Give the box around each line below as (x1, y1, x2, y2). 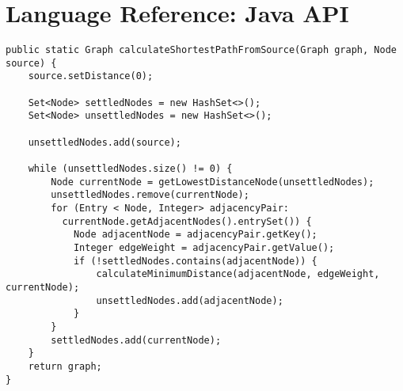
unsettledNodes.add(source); (28, 136, 181, 148)
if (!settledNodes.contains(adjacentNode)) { (73, 255, 317, 267)
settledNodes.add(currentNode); (51, 334, 222, 346)
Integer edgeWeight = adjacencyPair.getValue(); (73, 241, 335, 253)
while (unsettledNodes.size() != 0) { (28, 163, 233, 175)
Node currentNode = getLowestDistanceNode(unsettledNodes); (51, 176, 374, 188)
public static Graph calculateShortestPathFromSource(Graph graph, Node (6, 44, 397, 56)
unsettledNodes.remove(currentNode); (51, 189, 249, 201)
